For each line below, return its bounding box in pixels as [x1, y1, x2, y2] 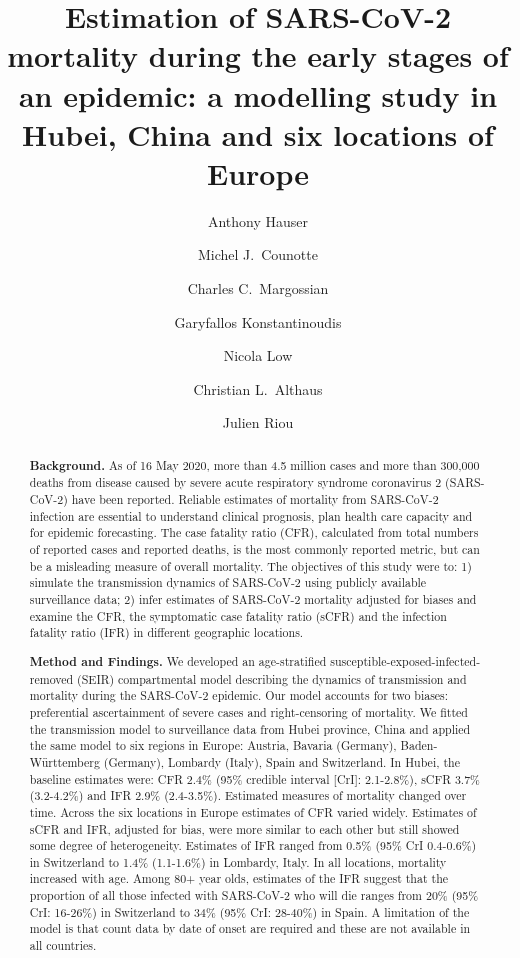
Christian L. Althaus [193, 378, 323, 399]
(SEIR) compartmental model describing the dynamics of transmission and [77, 670, 467, 687]
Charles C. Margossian [187, 278, 329, 299]
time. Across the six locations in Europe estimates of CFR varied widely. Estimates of [29, 803, 477, 820]
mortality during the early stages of [7, 35, 509, 76]
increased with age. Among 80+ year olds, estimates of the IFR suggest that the [29, 870, 449, 887]
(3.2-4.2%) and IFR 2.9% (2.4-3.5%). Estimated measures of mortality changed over [29, 787, 467, 804]
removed [29, 670, 74, 687]
